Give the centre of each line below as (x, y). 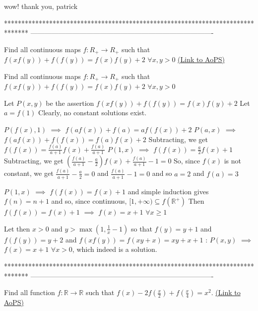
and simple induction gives (168, 191)
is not (233, 161)
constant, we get (29, 173)
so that (141, 228)
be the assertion (70, 103)
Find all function (30, 292)
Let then (17, 228)
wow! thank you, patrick (41, 6)
